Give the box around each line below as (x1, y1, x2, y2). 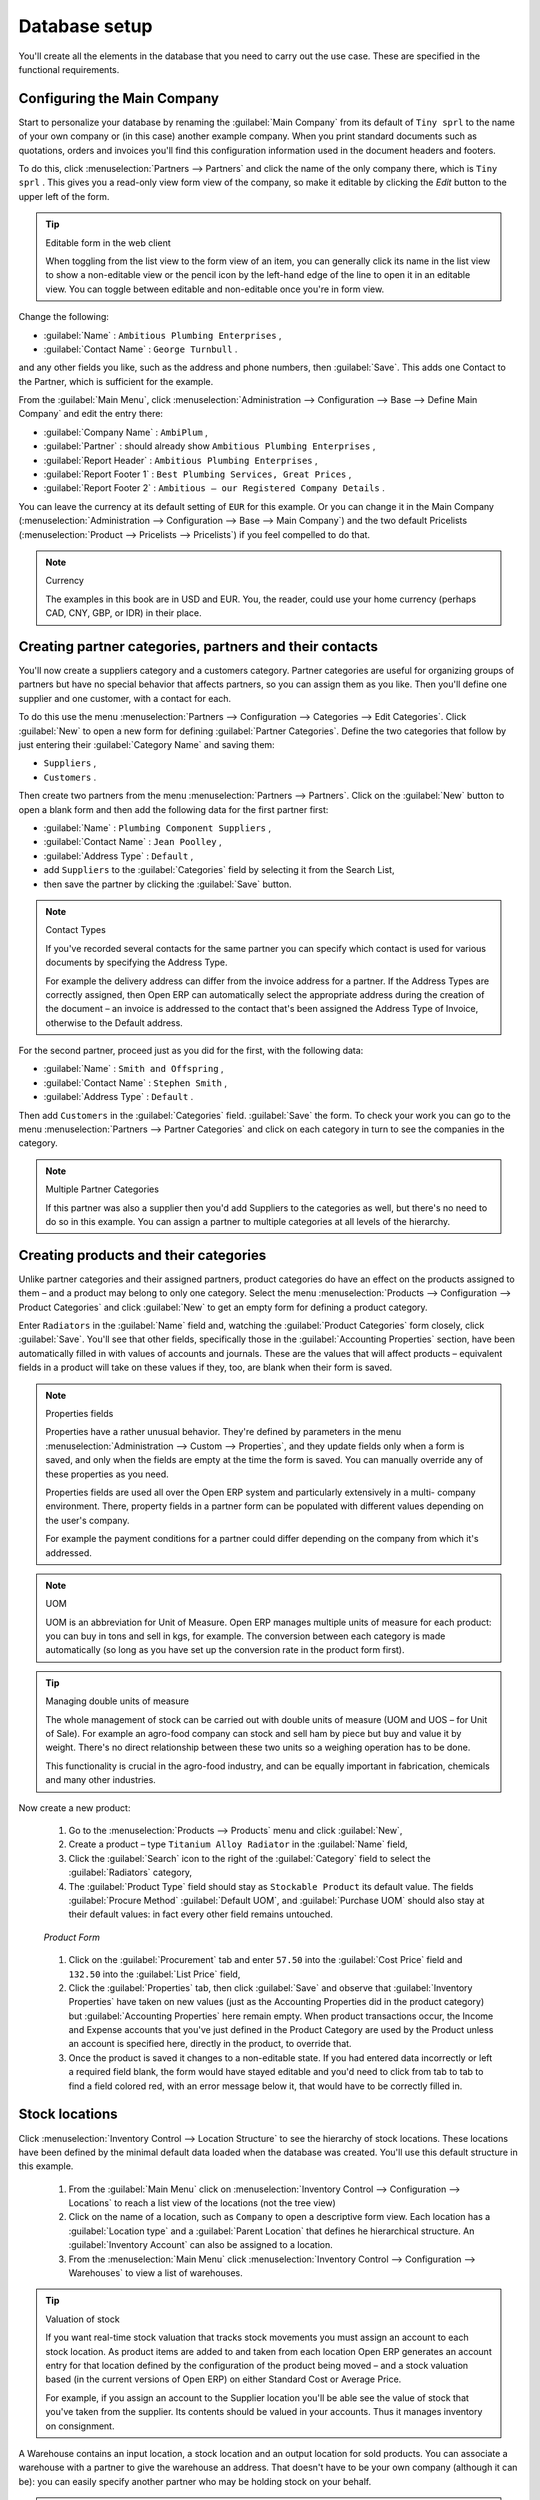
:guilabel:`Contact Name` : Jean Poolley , (43, 836, 222, 848)
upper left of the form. (18, 190, 110, 202)
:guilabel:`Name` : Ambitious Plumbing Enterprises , (43, 329, 282, 341)
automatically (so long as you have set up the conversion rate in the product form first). (45, 1644, 405, 1656)
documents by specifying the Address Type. (45, 956, 229, 969)
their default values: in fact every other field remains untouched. (68, 1908, 334, 1920)
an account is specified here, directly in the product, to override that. (68, 2038, 352, 2050)
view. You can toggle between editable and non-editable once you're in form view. (45, 283, 385, 295)
